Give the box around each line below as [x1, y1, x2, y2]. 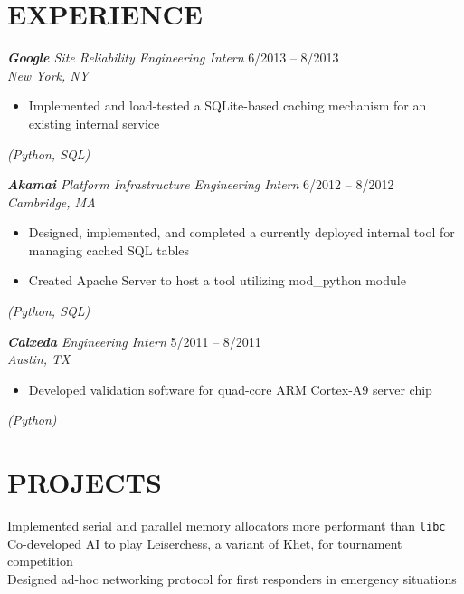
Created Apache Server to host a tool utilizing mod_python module [28, 271, 406, 290]
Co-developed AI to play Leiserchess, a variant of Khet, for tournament [7, 533, 402, 552]
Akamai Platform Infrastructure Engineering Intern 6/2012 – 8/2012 [7, 175, 394, 194]
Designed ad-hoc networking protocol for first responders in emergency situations [7, 570, 457, 588]
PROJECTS [7, 464, 162, 501]
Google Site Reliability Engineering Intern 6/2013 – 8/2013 [7, 48, 339, 67]
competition [7, 551, 73, 570]
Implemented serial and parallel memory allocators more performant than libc [7, 516, 446, 535]
